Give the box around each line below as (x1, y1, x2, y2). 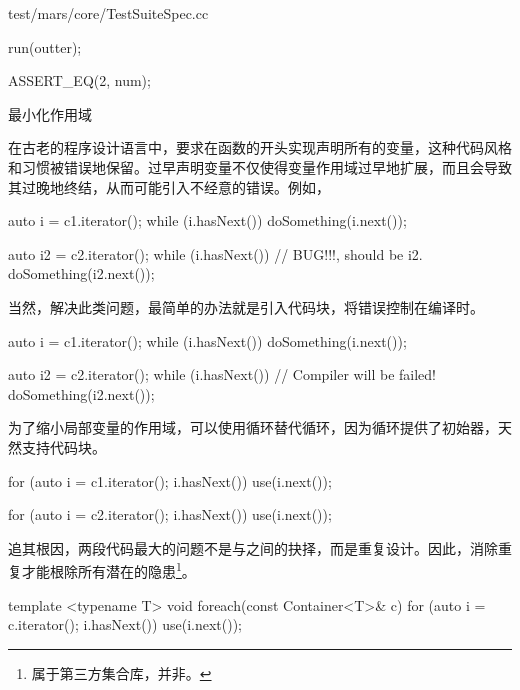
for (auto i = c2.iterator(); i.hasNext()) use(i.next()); (8, 504, 332, 525)
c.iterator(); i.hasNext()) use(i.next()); (8, 614, 242, 635)
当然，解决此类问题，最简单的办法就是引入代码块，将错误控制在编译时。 (8, 296, 484, 317)
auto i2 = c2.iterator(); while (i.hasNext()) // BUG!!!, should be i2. (8, 243, 423, 264)
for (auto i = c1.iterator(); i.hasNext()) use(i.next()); (8, 470, 332, 491)
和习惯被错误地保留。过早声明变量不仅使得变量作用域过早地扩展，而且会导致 (8, 156, 512, 177)
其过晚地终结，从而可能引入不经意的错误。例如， (8, 176, 330, 197)
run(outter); (8, 36, 82, 57)
